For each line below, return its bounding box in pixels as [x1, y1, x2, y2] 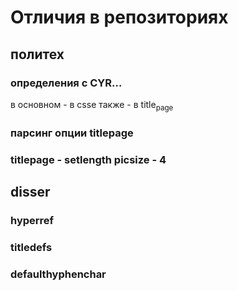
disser [10, 183, 51, 200]
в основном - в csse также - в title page [10, 98, 174, 113]
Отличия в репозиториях [10, 6, 229, 29]
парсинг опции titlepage [10, 126, 134, 140]
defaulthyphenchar [10, 267, 107, 281]
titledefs [10, 240, 53, 254]
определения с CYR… [10, 76, 123, 90]
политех [10, 46, 65, 63]
